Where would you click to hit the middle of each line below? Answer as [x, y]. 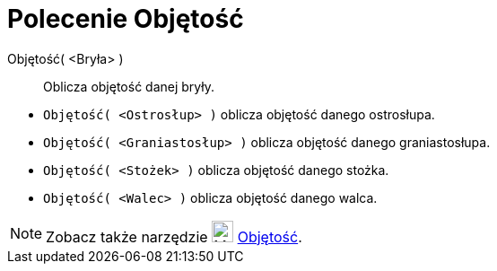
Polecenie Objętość [126, 19]
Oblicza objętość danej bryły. [129, 86]
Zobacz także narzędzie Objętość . [174, 236]
